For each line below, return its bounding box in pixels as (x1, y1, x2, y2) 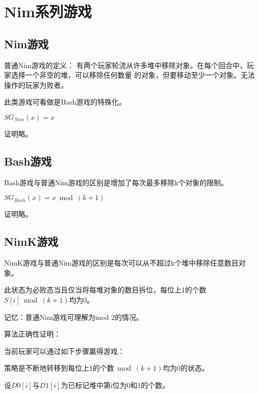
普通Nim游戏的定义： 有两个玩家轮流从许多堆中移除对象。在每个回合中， (4, 59, 247, 70)
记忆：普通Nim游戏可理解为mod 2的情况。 (4, 311, 143, 322)
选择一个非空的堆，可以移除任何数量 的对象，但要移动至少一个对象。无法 (11, 70, 255, 80)
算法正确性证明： (4, 329, 61, 339)
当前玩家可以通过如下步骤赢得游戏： (4, 345, 125, 356)
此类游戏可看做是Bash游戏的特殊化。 (4, 96, 126, 107)
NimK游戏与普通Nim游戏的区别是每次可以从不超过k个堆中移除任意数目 (4, 257, 239, 268)
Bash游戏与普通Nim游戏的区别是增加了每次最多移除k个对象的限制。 (4, 177, 228, 187)
